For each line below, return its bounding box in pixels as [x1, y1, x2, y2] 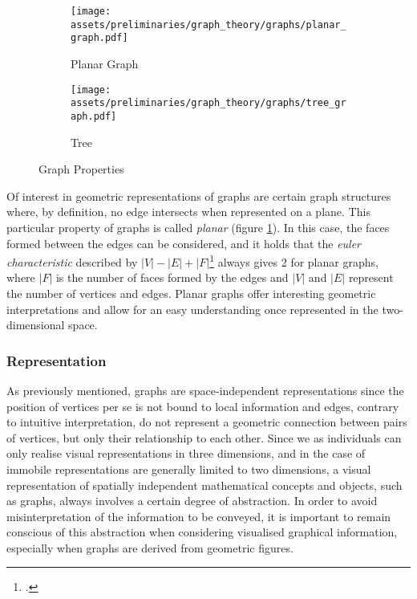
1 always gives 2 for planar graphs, [209, 251, 379, 270]
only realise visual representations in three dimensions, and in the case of [6, 445, 366, 462]
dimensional [6, 316, 65, 333]
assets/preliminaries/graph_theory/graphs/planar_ [71, 18, 346, 31]
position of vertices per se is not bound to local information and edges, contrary [6, 397, 399, 414]
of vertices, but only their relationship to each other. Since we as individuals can [6, 429, 402, 446]
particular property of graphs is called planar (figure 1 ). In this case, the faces [6, 218, 390, 235]
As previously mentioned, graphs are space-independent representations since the [6, 381, 404, 398]
